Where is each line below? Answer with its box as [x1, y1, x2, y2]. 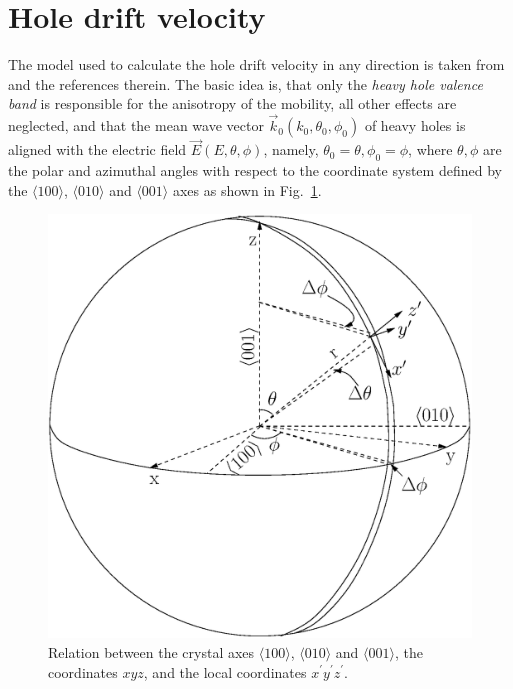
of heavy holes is [364, 115, 466, 136]
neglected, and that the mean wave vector [8, 115, 264, 136]
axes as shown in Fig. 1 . [172, 179, 322, 200]
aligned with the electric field [8, 139, 187, 160]
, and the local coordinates [143, 661, 307, 682]
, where [408, 139, 453, 160]
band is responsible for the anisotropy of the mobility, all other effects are [8, 93, 457, 114]
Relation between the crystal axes [48, 641, 255, 662]
